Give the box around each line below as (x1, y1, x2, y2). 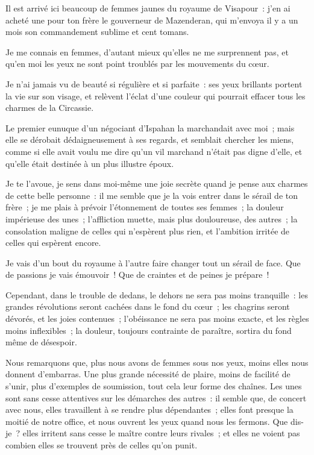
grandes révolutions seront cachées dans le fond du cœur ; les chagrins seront (5, 300, 290, 313)
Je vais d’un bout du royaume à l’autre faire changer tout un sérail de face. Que (5, 256, 301, 269)
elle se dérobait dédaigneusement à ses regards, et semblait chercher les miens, (5, 133, 294, 146)
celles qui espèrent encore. (5, 236, 101, 249)
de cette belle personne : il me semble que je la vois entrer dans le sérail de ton (5, 189, 298, 201)
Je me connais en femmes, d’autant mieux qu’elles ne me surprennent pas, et (5, 45, 289, 58)
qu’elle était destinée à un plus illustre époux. (5, 157, 174, 169)
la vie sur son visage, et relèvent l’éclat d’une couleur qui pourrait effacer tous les (5, 89, 306, 102)
